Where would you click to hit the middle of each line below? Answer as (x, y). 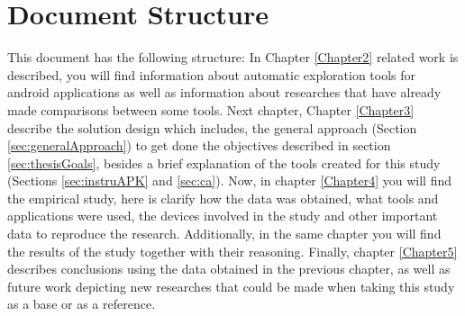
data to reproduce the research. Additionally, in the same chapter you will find (224, 234)
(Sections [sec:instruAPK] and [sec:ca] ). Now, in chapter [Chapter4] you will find (230, 181)
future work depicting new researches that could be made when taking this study (231, 286)
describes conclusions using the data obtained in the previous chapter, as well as (229, 269)
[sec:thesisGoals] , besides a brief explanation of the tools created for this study (224, 163)
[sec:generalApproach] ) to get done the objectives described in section (199, 145)
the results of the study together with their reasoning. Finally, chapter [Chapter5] (232, 251)
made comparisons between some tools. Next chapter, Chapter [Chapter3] (211, 109)
